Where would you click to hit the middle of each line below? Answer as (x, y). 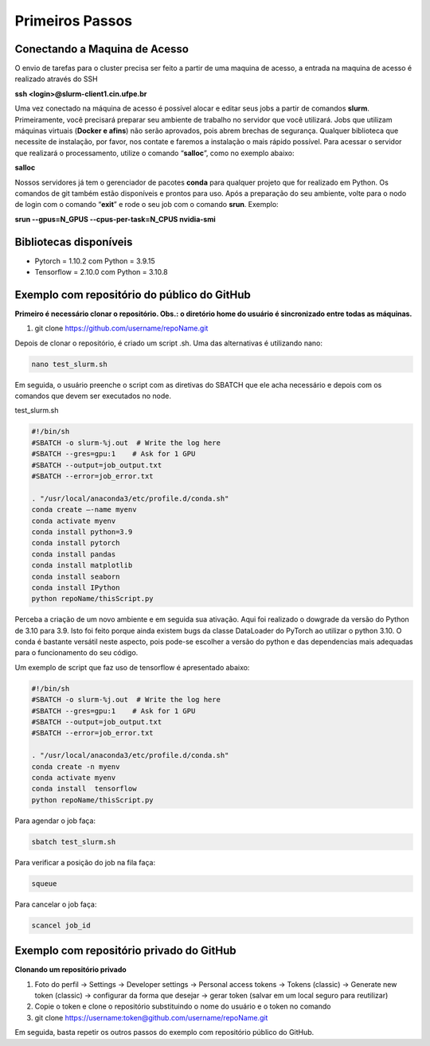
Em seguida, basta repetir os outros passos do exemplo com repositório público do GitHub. (164, 1032)
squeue (44, 883)
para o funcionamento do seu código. (76, 653)
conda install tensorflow (84, 789)
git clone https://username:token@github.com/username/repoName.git (151, 1017)
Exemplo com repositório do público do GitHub (133, 295)
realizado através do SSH (57, 79)
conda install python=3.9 (82, 532)
